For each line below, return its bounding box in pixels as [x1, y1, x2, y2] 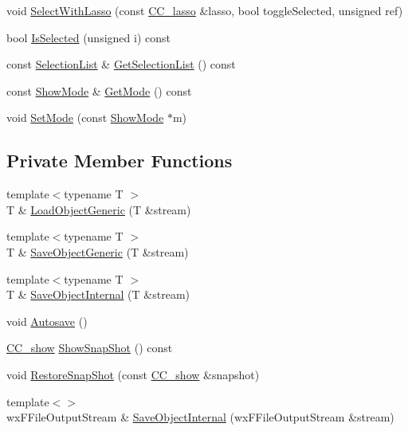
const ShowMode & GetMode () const [6, 82, 192, 99]
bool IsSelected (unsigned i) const [6, 29, 171, 45]
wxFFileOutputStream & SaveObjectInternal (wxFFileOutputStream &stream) [6, 409, 394, 425]
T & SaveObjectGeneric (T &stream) [6, 243, 189, 260]
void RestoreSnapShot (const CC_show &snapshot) [6, 366, 260, 382]
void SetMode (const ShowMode [6, 109, 164, 126]
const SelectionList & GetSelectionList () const [6, 56, 236, 72]
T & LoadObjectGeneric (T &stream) [6, 201, 191, 217]
